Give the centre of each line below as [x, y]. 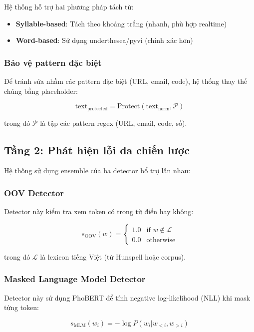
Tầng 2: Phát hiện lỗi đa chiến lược [97, 150]
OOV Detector [34, 192]
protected [98, 109]
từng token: [22, 307]
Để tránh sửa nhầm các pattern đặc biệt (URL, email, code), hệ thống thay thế [126, 81]
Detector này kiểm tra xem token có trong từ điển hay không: [99, 211]
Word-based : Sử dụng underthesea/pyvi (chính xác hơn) [104, 40]
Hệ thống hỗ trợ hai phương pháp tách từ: [69, 6]
